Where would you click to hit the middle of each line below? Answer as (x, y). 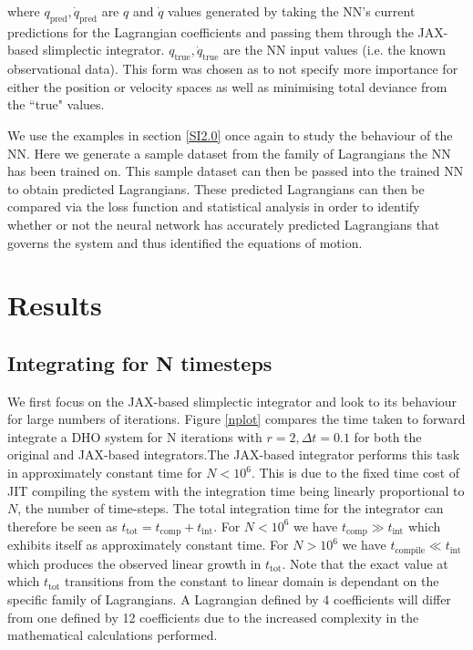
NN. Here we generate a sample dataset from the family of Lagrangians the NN (229, 153)
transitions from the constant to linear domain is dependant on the (252, 581)
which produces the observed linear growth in (134, 563)
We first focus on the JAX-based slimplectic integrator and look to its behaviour (232, 401)
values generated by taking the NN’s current (292, 11)
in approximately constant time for (105, 473)
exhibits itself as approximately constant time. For (148, 545)
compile (410, 550)
